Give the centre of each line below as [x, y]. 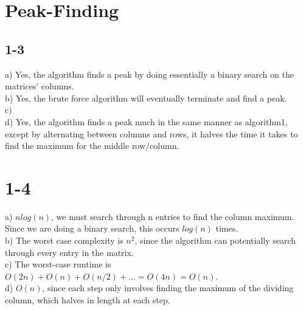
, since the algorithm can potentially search [215, 240]
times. [227, 228]
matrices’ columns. [40, 86]
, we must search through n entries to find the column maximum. [173, 216]
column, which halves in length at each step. [88, 300]
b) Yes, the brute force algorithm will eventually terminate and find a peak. [146, 98]
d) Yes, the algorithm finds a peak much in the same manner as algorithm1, [146, 121]
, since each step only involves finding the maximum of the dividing [168, 288]
